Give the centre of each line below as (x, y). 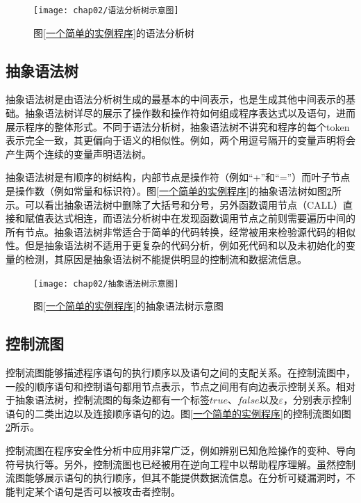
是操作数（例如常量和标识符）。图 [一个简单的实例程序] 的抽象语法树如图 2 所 (174, 191)
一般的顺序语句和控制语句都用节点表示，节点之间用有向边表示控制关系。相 (176, 386)
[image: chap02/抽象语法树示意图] (106, 284)
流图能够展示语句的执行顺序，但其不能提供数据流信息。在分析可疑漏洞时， (176, 478)
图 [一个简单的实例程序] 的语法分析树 (114, 32)
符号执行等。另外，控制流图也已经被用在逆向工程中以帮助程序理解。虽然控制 (180, 464)
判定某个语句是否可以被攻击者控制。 (98, 491)
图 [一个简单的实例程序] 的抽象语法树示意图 (128, 306)
